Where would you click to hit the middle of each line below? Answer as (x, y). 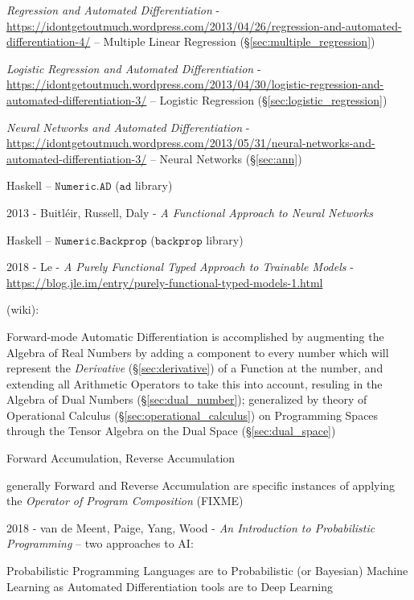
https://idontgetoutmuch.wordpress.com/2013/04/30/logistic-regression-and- (195, 84)
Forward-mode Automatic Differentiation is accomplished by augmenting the (195, 336)
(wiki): (23, 309)
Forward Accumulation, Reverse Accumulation (121, 458)
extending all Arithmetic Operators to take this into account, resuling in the (195, 383)
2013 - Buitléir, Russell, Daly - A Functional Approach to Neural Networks (190, 212)
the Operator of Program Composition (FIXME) (125, 501)
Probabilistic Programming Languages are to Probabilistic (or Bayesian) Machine (207, 571)
